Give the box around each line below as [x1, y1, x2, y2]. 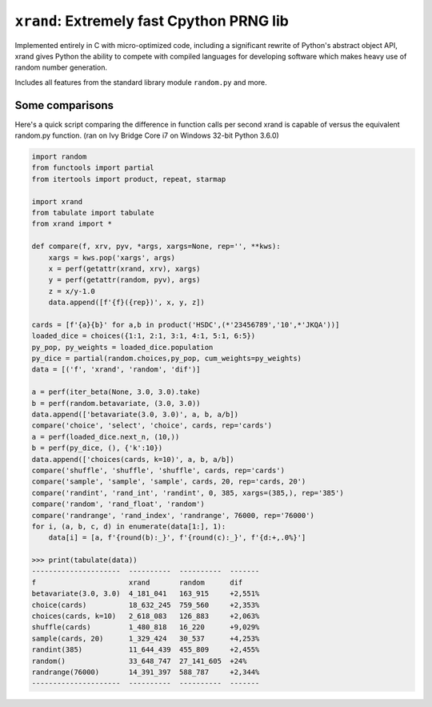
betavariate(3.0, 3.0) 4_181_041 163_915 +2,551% [31, 589, 260, 598]
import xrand [31, 197, 83, 206]
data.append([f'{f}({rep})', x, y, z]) [48, 298, 206, 307]
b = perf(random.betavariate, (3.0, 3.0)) [31, 399, 201, 408]
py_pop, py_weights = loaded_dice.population [31, 343, 214, 351]
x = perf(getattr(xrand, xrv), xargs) [48, 264, 201, 273]
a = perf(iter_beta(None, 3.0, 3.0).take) [31, 388, 201, 396]
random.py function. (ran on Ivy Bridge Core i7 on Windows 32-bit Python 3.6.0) [14, 131, 279, 140]
